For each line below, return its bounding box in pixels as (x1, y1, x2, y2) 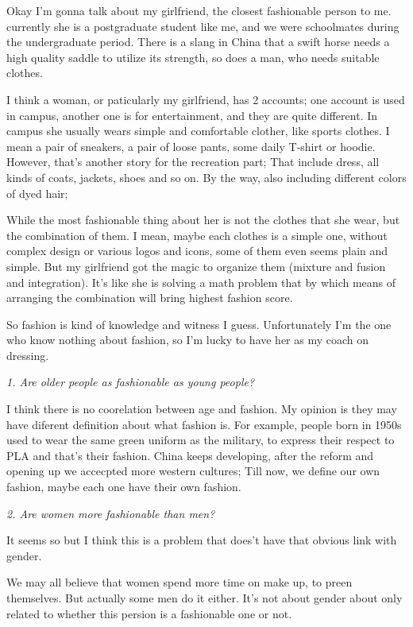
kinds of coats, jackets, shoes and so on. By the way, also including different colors (6, 168, 407, 185)
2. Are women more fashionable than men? (6, 505, 215, 521)
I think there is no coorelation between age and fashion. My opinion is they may (6, 401, 397, 417)
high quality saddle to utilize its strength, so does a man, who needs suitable (6, 48, 380, 65)
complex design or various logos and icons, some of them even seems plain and (6, 242, 388, 259)
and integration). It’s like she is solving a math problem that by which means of (6, 273, 396, 290)
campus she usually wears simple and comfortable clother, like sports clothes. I (6, 122, 390, 139)
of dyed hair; (6, 184, 68, 201)
